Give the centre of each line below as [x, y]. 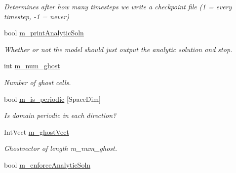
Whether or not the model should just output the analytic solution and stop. [118, 49]
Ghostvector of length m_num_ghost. [60, 148]
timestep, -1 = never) [37, 16]
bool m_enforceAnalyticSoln [47, 164]
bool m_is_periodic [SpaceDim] [52, 99]
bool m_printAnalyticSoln [44, 33]
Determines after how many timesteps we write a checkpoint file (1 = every [118, 6]
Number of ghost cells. [38, 82]
